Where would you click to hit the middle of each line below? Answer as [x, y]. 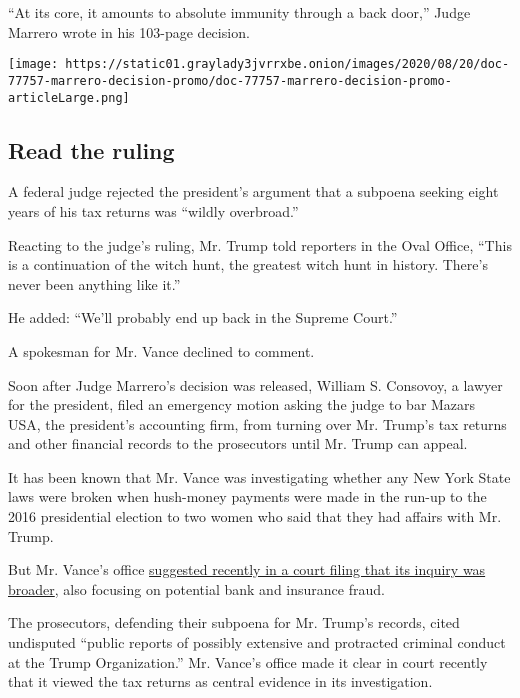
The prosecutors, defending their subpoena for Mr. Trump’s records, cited [234, 622]
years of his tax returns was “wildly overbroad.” [153, 210]
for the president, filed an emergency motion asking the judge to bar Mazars [242, 404]
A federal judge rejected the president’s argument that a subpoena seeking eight [253, 191]
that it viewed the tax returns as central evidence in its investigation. [220, 681]
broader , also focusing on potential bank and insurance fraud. [196, 588]
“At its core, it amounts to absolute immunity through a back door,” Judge [239, 12]
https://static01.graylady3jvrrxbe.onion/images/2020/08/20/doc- [287, 64]
